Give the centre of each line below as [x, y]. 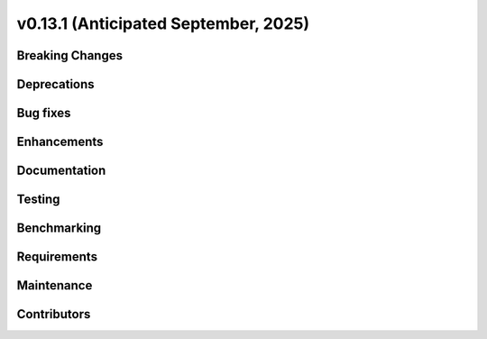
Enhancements [60, 142]
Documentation [61, 171]
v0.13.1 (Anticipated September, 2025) [163, 23]
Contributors [54, 314]
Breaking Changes [70, 55]
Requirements [57, 257]
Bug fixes [44, 113]
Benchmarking [59, 229]
